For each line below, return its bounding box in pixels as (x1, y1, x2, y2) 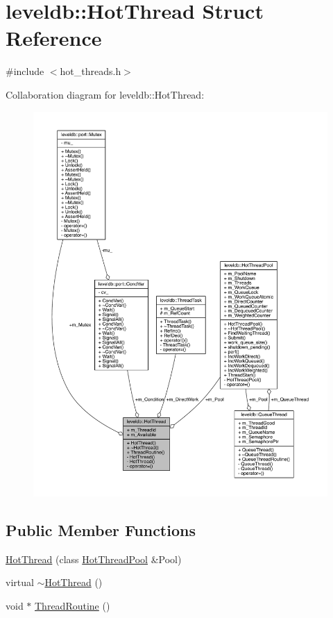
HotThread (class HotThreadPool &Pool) (6, 551, 182, 566)
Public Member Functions (6, 519, 196, 540)
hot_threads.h (60, 64, 121, 78)
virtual (6, 575, 34, 590)
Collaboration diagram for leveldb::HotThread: (6, 87, 205, 101)
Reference (6, 24, 102, 52)
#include (6, 64, 44, 78)
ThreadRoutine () (35, 598, 110, 612)
